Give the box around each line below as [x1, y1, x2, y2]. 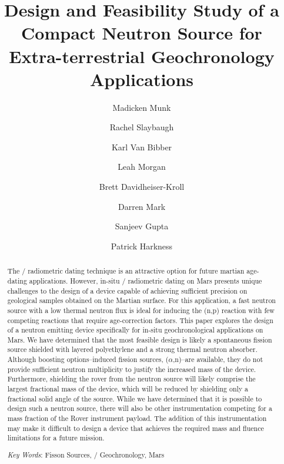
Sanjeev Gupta [115, 220, 169, 232]
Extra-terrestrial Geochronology [9, 44, 275, 68]
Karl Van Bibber [111, 140, 172, 153]
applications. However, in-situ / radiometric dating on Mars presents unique [29, 275, 262, 285]
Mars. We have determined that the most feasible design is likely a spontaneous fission [7, 334, 272, 344]
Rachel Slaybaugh [109, 121, 174, 133]
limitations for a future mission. [7, 433, 105, 443]
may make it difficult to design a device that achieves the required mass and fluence [7, 423, 264, 433]
